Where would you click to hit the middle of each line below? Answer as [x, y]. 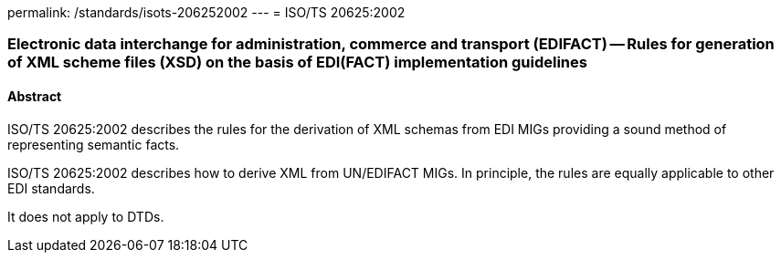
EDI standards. [51, 188]
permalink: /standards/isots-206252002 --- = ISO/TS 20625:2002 [206, 12]
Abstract [35, 96]
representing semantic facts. [94, 144]
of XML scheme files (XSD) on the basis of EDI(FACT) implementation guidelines [297, 62]
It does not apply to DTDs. [86, 216]
